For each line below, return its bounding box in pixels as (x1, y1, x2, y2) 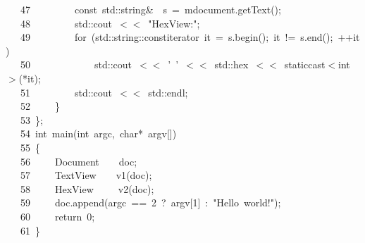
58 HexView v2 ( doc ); (20, 181, 154, 196)
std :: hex (214, 57, 249, 72)
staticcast (284, 57, 326, 72)
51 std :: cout (20, 85, 112, 99)
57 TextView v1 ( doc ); (20, 168, 152, 182)
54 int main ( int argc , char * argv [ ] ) (20, 126, 177, 141)
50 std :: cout (20, 57, 132, 72)
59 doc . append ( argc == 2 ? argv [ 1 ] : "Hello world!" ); (20, 195, 281, 210)
